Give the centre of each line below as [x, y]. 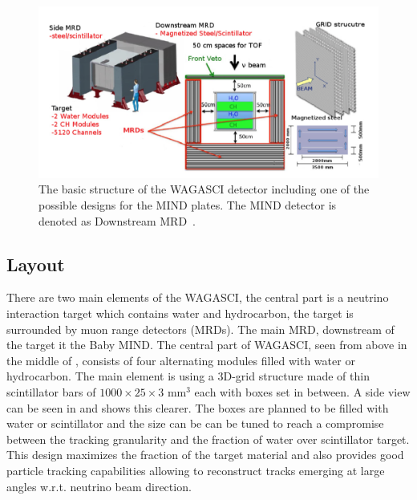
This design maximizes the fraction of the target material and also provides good [205, 455]
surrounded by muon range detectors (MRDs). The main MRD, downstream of [200, 329]
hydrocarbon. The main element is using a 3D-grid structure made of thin [188, 376]
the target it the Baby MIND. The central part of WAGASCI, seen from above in [207, 345]
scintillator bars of [51, 392]
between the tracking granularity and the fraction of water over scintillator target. [208, 439]
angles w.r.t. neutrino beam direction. [99, 486]
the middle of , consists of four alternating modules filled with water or [181, 360]
